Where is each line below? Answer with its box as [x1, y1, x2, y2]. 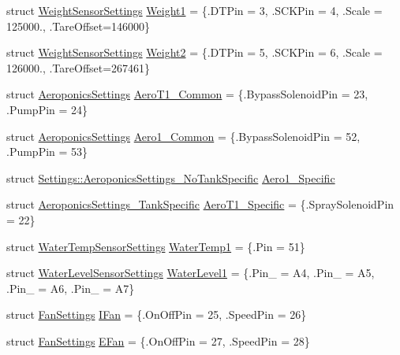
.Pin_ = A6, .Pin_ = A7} [6, 279, 135, 296]
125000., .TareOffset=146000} [6, 17, 151, 34]
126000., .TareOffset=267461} [6, 59, 151, 76]
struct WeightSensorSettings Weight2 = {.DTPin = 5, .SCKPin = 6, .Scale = [6, 44, 383, 61]
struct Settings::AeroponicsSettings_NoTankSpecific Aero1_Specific [6, 169, 335, 186]
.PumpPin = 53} [6, 143, 88, 160]
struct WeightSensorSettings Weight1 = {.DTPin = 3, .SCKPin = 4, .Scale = [6, 2, 383, 18]
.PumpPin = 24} [6, 101, 88, 117]
